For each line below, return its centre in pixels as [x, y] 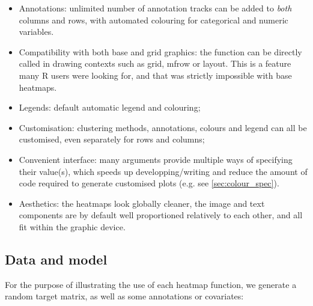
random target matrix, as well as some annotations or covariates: [124, 296]
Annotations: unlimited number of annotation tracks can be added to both [155, 8]
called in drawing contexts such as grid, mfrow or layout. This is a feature [155, 63]
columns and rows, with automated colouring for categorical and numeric [153, 20]
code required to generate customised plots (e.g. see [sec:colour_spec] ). [149, 183]
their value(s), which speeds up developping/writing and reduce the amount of [163, 171]
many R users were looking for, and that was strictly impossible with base [155, 75]
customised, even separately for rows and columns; [112, 139]
